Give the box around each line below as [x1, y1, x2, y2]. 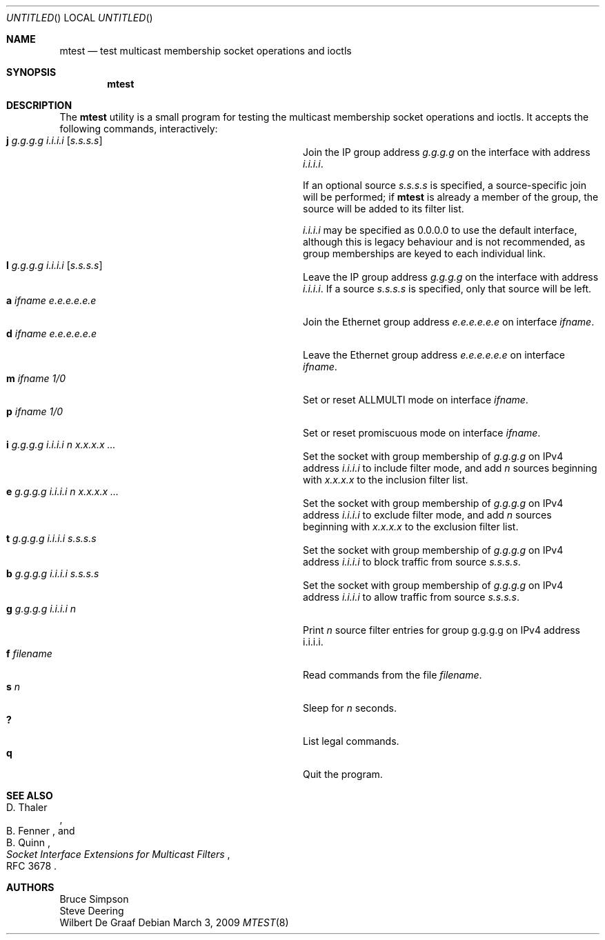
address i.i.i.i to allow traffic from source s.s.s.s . [303, 591, 520, 603]
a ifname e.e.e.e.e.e [6, 294, 97, 306]
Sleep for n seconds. [303, 702, 397, 714]
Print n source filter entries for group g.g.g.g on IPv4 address [303, 624, 580, 636]
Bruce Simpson [59, 893, 129, 905]
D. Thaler [6, 801, 48, 813]
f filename [6, 648, 52, 659]
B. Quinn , [6, 837, 51, 848]
